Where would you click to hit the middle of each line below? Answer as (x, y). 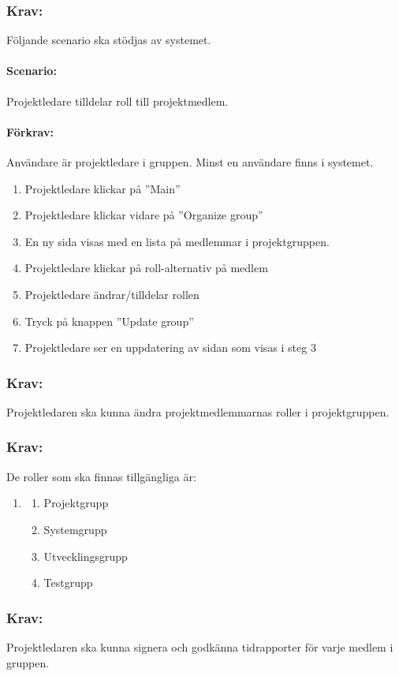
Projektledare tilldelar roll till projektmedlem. (117, 101)
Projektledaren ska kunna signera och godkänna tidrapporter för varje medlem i (200, 646)
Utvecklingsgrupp (86, 556)
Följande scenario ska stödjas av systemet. (109, 40)
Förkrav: (30, 131)
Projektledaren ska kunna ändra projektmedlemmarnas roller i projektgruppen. (198, 411)
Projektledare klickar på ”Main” (103, 188)
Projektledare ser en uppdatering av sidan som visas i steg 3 (170, 347)
